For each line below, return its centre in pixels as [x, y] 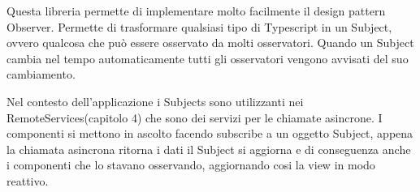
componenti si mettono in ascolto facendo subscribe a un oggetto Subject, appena [210, 133]
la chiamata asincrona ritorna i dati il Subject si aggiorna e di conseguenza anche [209, 149]
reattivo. [28, 180]
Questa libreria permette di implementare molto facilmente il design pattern [196, 11]
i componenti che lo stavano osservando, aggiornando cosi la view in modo [191, 165]
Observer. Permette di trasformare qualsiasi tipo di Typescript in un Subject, [199, 26]
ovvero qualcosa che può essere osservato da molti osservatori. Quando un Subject [210, 43]
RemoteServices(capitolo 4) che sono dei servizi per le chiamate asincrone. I [195, 117]
